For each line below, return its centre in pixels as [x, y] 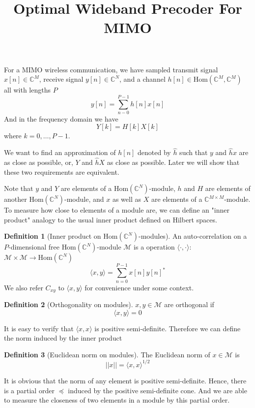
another [15, 199]
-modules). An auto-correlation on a [193, 236]
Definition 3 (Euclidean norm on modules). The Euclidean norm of [107, 354]
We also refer [24, 287]
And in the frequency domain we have [61, 118]
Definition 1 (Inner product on [53, 236]
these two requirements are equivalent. [62, 172]
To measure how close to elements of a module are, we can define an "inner [117, 210]
